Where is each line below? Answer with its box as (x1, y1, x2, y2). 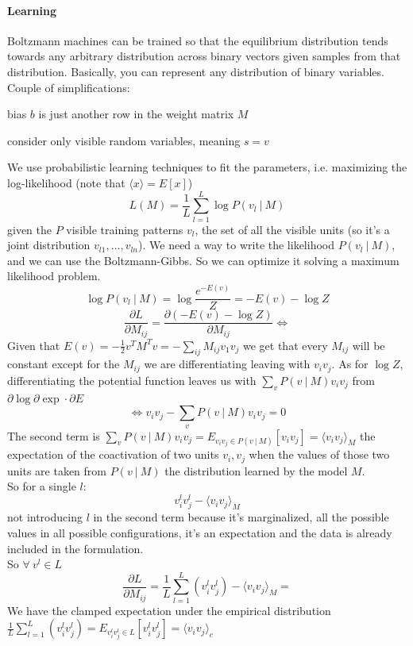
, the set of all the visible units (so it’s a (195, 221, 390, 237)
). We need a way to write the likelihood (138, 236, 335, 253)
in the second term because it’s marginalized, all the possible (93, 509, 389, 525)
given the (7, 221, 52, 237)
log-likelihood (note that (7, 174, 125, 190)
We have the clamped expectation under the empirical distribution (7, 602, 331, 618)
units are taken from (7, 462, 106, 479)
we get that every (243, 336, 328, 353)
